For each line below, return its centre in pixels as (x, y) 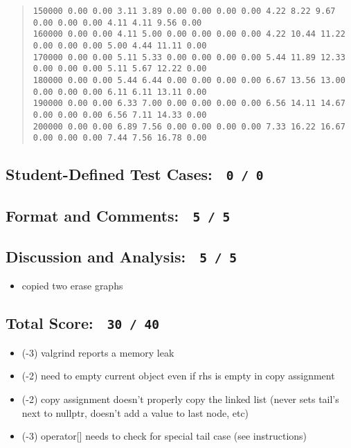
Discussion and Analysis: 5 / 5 (121, 256)
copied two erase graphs (72, 286)
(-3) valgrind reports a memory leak (98, 352)
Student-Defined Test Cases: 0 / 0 (135, 174)
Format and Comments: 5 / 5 (118, 215)
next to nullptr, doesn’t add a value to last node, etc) (135, 412)
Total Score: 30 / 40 (82, 323)
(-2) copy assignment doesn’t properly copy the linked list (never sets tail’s (180, 398)
